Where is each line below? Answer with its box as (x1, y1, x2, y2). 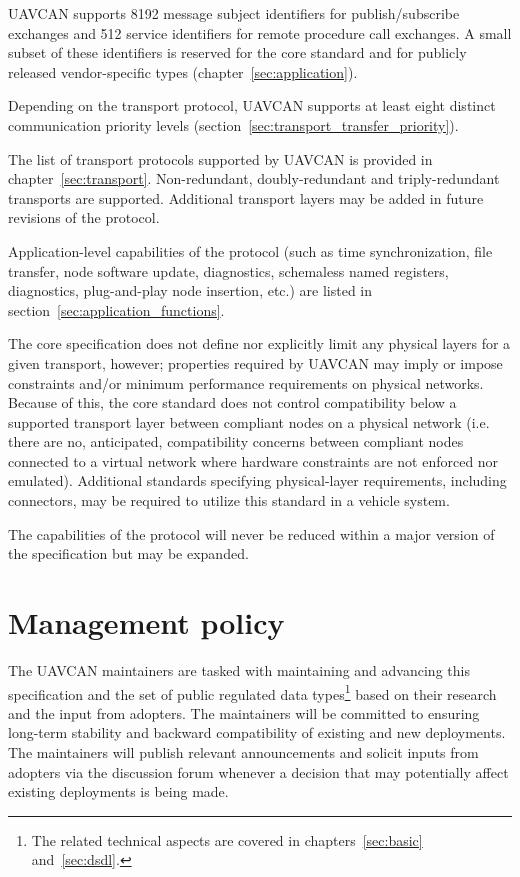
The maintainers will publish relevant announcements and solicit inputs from (8, 742, 479, 762)
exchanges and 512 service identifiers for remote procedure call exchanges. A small (8, 22, 512, 43)
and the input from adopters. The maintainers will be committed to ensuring (8, 702, 480, 723)
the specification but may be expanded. (8, 543, 249, 564)
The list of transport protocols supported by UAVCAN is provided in (8, 148, 433, 169)
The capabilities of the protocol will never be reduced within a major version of (8, 523, 495, 544)
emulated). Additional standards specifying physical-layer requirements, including (8, 470, 507, 491)
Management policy (8, 602, 285, 643)
